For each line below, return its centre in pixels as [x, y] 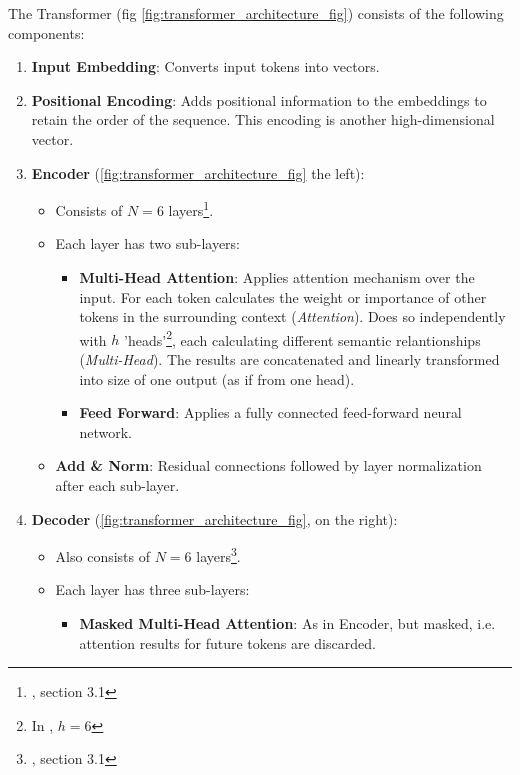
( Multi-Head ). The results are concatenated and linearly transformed [289, 359]
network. [105, 431]
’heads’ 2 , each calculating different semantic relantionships [302, 338]
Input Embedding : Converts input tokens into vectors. [205, 66]
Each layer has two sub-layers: [148, 243]
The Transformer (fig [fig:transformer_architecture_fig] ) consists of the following [256, 13]
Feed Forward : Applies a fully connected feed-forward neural [270, 412]
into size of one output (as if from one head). [217, 378]
